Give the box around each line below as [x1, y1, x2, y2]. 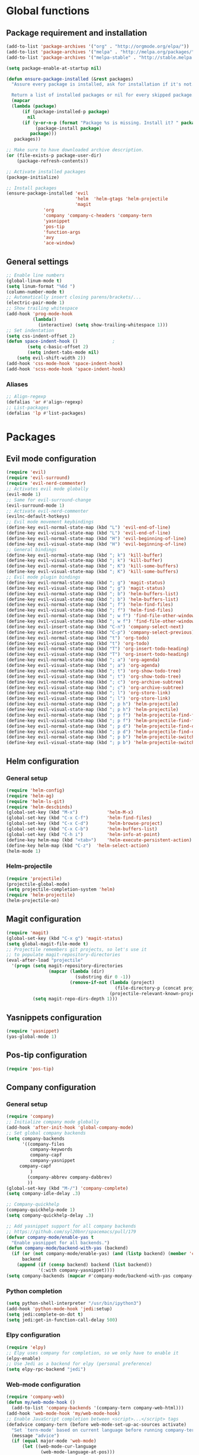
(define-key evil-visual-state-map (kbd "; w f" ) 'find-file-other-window [6, 618, 195, 624]
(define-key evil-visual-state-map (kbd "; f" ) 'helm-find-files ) [6, 607, 174, 614]
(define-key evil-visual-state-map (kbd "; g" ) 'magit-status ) [6, 585, 166, 591]
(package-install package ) [35, 125, 102, 131]
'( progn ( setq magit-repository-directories [11, 963, 123, 969]
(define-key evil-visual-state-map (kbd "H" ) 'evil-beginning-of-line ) [6, 541, 187, 547]
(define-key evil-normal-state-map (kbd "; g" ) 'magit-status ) [6, 580, 166, 586]
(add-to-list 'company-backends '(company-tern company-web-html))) [11, 1405, 184, 1411]
